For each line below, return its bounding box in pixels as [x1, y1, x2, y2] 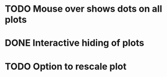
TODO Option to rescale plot [5, 61, 127, 72]
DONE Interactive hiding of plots [5, 37, 144, 49]
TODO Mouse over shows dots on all [5, 3, 162, 15]
